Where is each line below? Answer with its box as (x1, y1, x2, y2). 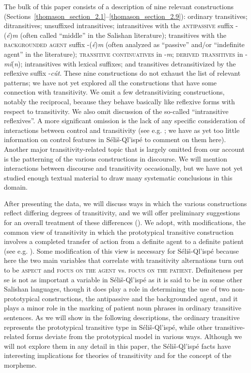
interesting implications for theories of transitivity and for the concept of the (4, 350, 232, 360)
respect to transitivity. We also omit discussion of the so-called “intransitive (4, 106, 229, 116)
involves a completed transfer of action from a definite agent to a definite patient (4, 236, 244, 246)
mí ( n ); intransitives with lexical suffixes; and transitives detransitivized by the (4, 58, 236, 68)
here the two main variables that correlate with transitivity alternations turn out (4, 255, 244, 265)
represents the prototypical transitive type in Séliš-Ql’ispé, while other (4, 322, 213, 332)
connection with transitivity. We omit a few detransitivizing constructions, (4, 87, 225, 97)
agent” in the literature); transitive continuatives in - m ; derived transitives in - (4, 49, 248, 59)
